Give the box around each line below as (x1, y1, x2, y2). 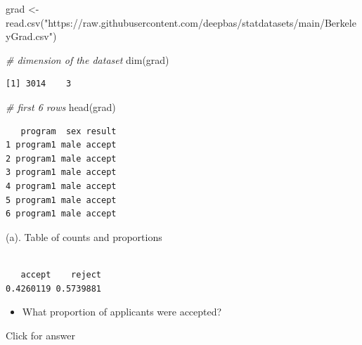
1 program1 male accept (6, 140, 117, 150)
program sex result (20, 126, 117, 136)
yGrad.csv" (6, 29, 53, 44)
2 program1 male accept (6, 153, 117, 164)
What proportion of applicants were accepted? (22, 304, 222, 319)
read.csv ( (6, 15, 44, 30)
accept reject (20, 269, 102, 280)
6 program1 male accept (6, 209, 117, 219)
